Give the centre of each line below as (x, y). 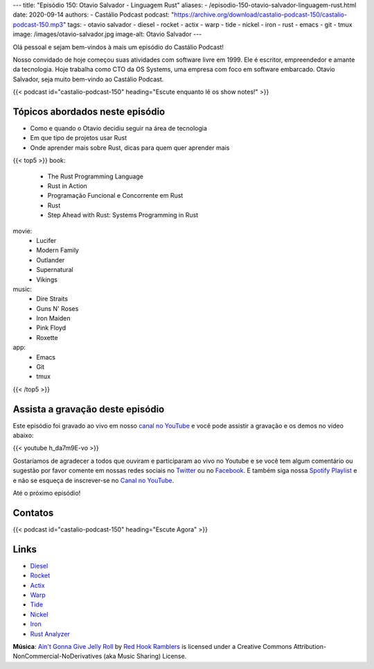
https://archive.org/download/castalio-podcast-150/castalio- (261, 15)
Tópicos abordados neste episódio (89, 111)
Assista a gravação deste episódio (89, 409)
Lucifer (46, 240)
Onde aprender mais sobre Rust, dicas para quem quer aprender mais (130, 147)
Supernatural (55, 270)
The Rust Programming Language (95, 176)
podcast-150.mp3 (38, 24)
